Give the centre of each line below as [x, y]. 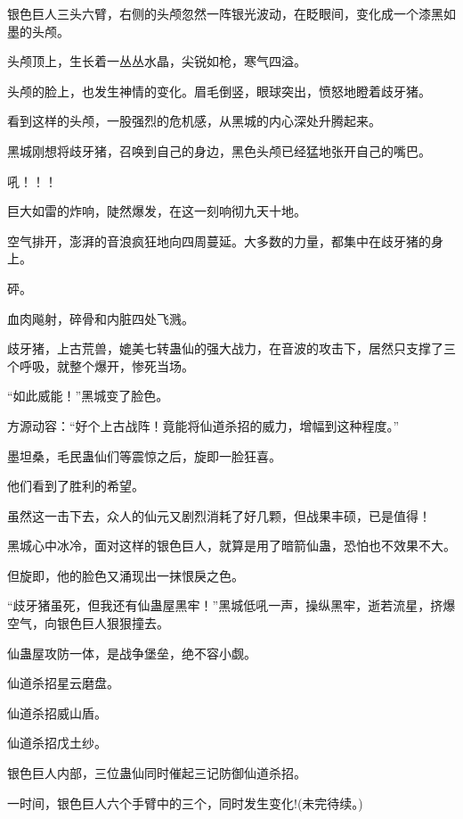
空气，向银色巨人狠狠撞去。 [88, 623]
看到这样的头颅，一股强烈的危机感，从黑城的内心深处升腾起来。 [194, 121]
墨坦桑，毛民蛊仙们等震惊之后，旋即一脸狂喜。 [144, 455]
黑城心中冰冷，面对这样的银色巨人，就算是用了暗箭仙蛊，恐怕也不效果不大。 [231, 546]
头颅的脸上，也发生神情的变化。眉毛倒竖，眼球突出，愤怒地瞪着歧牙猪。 [219, 91]
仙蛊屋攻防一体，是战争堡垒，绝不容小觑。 [132, 653]
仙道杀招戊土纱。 [57, 743]
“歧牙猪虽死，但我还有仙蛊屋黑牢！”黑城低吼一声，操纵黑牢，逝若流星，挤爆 [231, 605]
